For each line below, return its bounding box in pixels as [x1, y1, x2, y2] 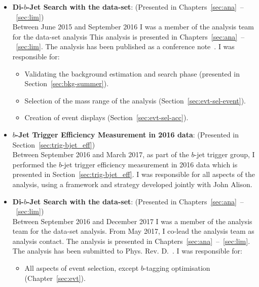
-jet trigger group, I [194, 149, 255, 160]
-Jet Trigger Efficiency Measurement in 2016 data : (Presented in [15, 129, 239, 139]
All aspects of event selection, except [24, 263, 139, 273]
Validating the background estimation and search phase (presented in [24, 68, 240, 79]
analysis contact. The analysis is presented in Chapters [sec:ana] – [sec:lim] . [12, 235, 250, 246]
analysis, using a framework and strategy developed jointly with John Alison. [12, 178, 252, 189]
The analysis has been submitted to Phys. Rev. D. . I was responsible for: [12, 245, 242, 256]
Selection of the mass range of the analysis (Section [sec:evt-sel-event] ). [24, 95, 246, 105]
